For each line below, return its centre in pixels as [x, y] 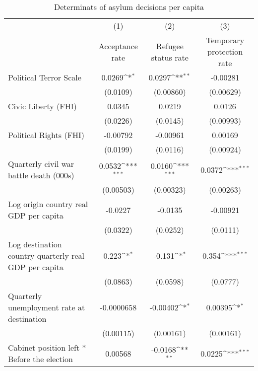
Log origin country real [48, 204]
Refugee [170, 46]
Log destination [35, 244]
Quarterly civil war [41, 164]
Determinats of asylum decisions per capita [129, 7]
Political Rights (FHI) [46, 135]
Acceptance [118, 46]
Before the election [40, 359]
